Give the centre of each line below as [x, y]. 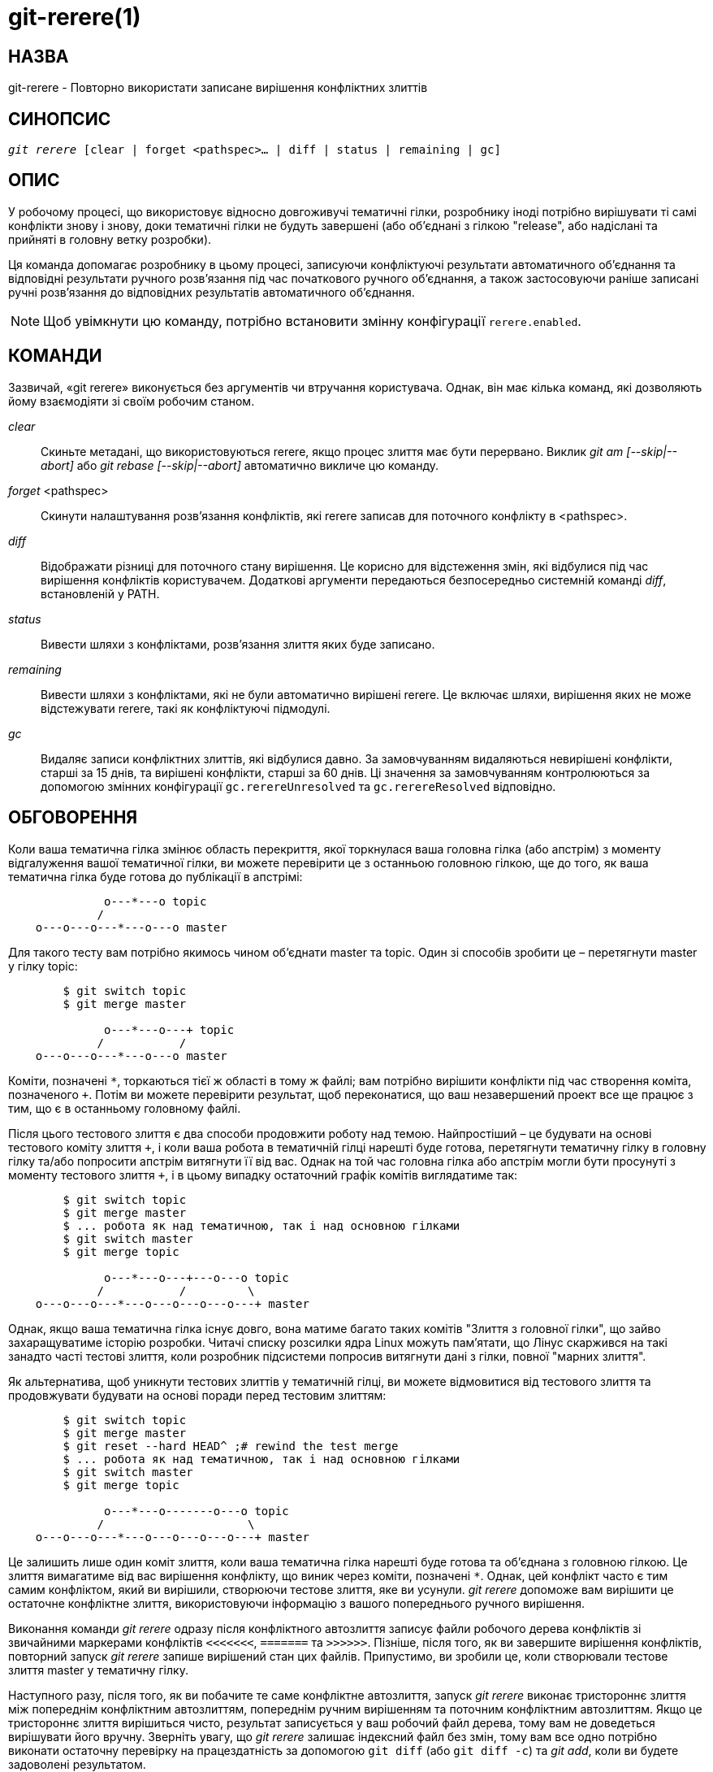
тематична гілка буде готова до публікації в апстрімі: [156, 876]
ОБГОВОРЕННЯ [73, 818]
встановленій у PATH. [100, 593]
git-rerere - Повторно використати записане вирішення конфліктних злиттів [218, 88]
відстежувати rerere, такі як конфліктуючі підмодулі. [186, 708]
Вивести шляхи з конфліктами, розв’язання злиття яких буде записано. [238, 644]
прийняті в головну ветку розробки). [110, 239]
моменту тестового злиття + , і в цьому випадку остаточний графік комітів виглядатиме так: [263, 1175]
